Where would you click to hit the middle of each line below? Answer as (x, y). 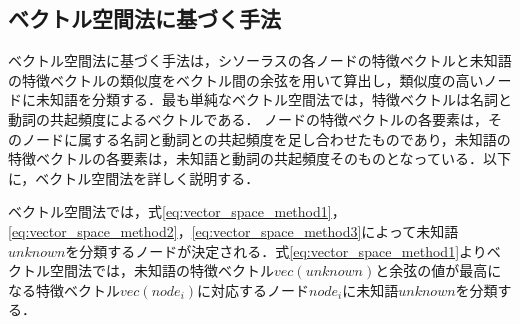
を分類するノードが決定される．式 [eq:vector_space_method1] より (276, 250)
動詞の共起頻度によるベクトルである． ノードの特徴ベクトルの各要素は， (248, 118)
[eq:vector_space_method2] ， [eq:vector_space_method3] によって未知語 (233, 230)
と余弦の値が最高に (438, 270)
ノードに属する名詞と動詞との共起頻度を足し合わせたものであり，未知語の (266, 138)
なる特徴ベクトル (64, 289)
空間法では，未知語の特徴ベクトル (161, 270)
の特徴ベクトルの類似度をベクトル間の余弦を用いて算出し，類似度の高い (246, 79)
